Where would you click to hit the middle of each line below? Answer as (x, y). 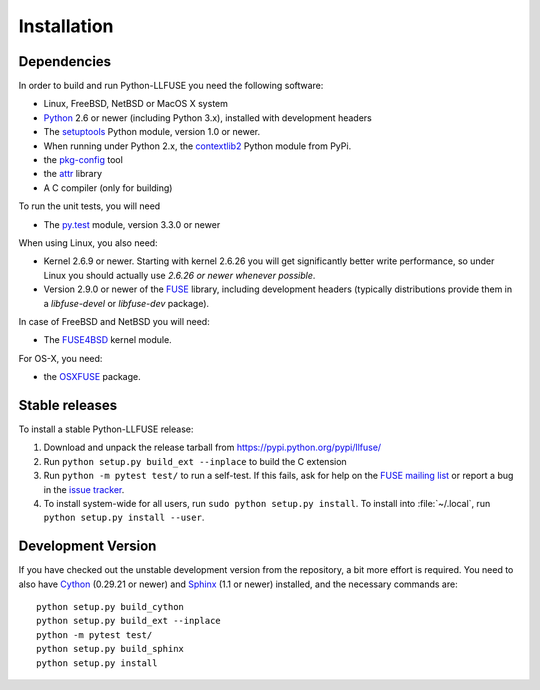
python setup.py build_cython (110, 607)
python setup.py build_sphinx (110, 649)
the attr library (73, 174)
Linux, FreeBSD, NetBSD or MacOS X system (136, 104)
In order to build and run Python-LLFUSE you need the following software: (171, 86)
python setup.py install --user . (124, 517)
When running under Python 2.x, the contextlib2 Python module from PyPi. (197, 146)
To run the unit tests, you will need (89, 206)
